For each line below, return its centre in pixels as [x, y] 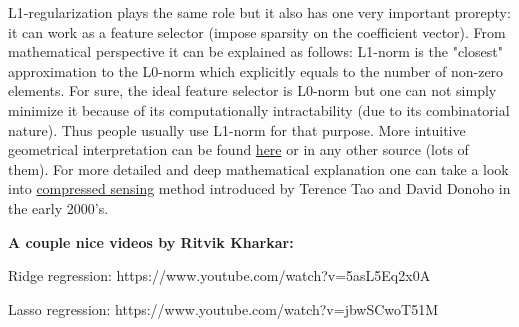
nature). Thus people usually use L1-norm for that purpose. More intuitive [237, 129]
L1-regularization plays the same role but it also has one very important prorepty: [259, 12]
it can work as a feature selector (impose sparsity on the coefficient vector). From [257, 31]
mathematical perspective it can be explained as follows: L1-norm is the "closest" [255, 51]
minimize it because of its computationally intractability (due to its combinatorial [259, 109]
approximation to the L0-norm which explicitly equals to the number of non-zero [256, 70]
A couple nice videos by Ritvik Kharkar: [151, 241]
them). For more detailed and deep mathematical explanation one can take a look [258, 168]
